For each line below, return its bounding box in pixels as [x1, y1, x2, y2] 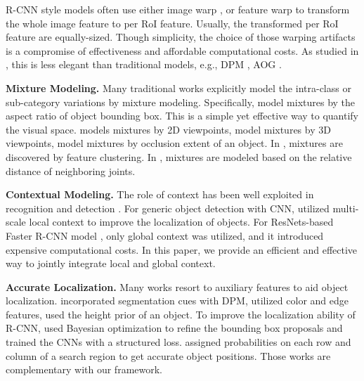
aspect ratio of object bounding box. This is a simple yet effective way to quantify [6, 108, 358, 123]
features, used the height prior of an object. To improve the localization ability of [6, 306, 356, 321]
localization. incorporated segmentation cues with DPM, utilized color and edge [6, 293, 349, 308]
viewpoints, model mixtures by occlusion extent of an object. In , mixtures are [6, 136, 343, 150]
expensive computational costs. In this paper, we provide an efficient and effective [6, 242, 358, 257]
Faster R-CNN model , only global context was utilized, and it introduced [6, 228, 324, 243]
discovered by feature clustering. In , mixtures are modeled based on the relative [6, 149, 352, 164]
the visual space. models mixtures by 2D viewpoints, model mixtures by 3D [6, 122, 331, 136]
